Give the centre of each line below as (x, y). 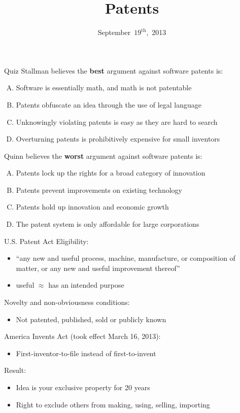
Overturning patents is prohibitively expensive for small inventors (118, 139)
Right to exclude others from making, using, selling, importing (113, 404)
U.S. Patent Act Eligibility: (46, 241)
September (114, 32)
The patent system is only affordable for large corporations (108, 224)
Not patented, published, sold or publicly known (91, 319)
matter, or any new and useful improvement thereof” (98, 268)
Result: (15, 370)
